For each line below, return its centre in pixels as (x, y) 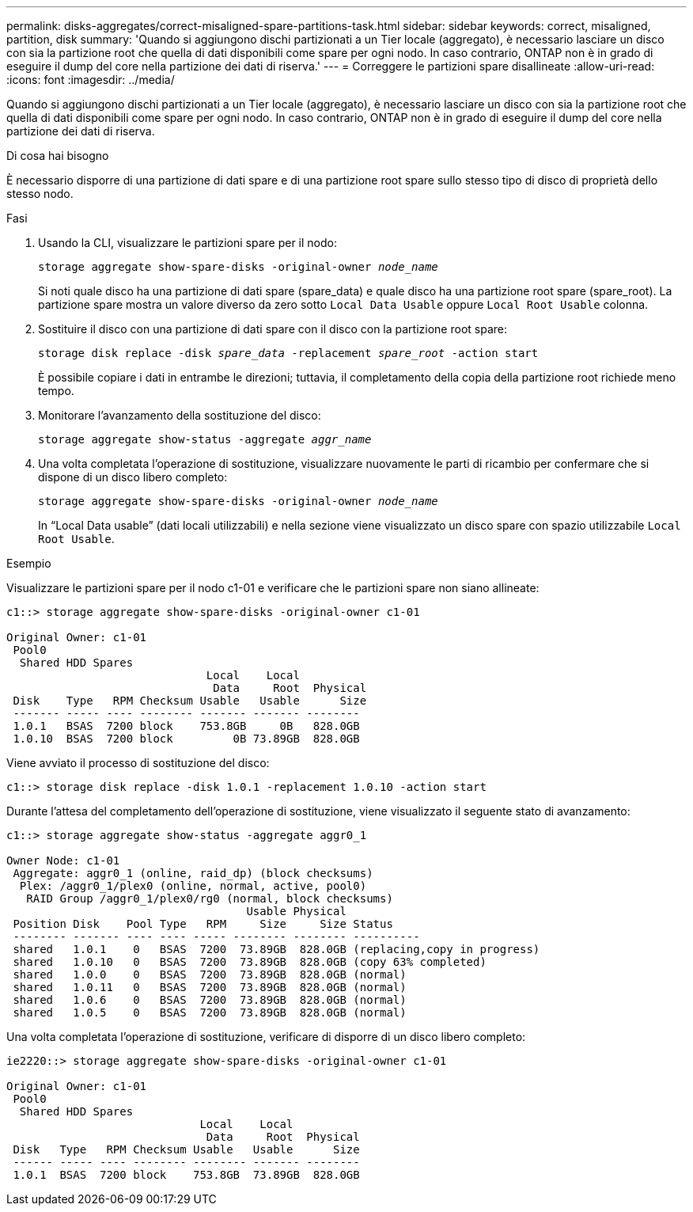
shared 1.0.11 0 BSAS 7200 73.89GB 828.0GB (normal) (210, 987)
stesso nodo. (40, 194)
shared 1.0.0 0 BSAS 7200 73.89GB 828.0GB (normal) (210, 975)
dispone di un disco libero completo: (133, 477)
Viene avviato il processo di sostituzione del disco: (138, 763)
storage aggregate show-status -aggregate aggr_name (205, 439)
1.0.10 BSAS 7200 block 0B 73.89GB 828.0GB (186, 739)
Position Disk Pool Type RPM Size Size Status (203, 924)
